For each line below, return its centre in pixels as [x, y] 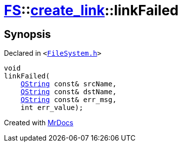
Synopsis [27, 34]
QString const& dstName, [68, 92]
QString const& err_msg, [68, 100]
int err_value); [52, 108]
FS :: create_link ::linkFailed [91, 10]
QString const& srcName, [68, 84]
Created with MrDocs [39, 123]
